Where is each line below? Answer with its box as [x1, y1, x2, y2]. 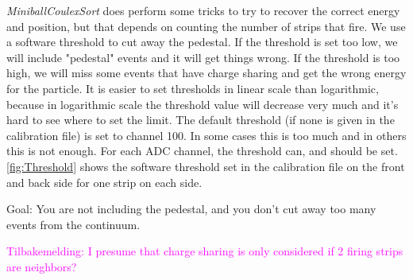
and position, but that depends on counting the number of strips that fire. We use [6, 17, 406, 34]
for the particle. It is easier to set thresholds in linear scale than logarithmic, [6, 80, 379, 96]
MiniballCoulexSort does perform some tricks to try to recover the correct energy [6, 2, 400, 18]
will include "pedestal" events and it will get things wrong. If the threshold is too [6, 49, 400, 65]
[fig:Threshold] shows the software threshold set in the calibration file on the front [6, 157, 405, 174]
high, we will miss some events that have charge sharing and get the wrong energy [6, 64, 407, 81]
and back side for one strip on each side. [6, 173, 203, 190]
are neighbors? [6, 258, 77, 274]
